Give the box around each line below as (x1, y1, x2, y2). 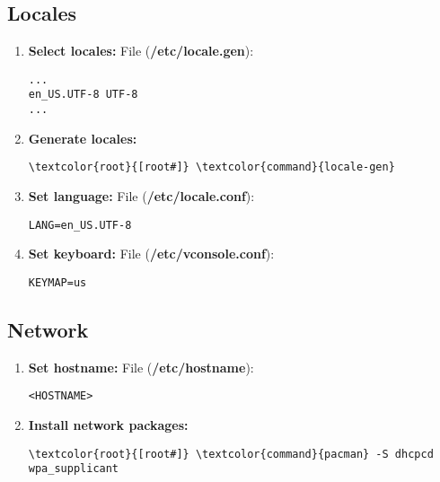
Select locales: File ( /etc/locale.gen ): (28, 41, 254, 60)
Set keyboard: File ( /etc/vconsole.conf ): (28, 244, 275, 263)
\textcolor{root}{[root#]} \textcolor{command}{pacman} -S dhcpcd (28, 447, 434, 460)
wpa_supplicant (28, 462, 119, 476)
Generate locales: (28, 128, 137, 147)
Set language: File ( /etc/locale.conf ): (28, 187, 255, 206)
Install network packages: (28, 415, 189, 434)
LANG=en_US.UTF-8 (28, 218, 132, 232)
